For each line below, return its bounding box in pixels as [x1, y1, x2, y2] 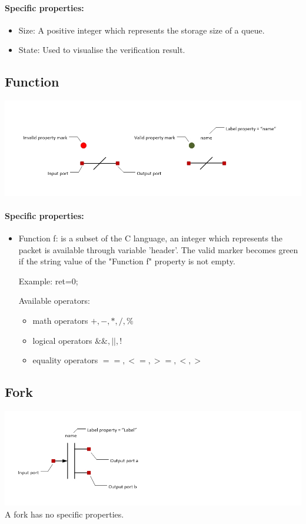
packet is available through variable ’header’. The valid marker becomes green [18, 243, 298, 256]
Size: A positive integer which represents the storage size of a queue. [18, 24, 265, 36]
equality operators [32, 354, 98, 366]
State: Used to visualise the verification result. [18, 44, 185, 56]
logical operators [32, 334, 92, 346]
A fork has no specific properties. [5, 508, 124, 520]
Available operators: [18, 294, 90, 307]
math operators [32, 314, 88, 326]
